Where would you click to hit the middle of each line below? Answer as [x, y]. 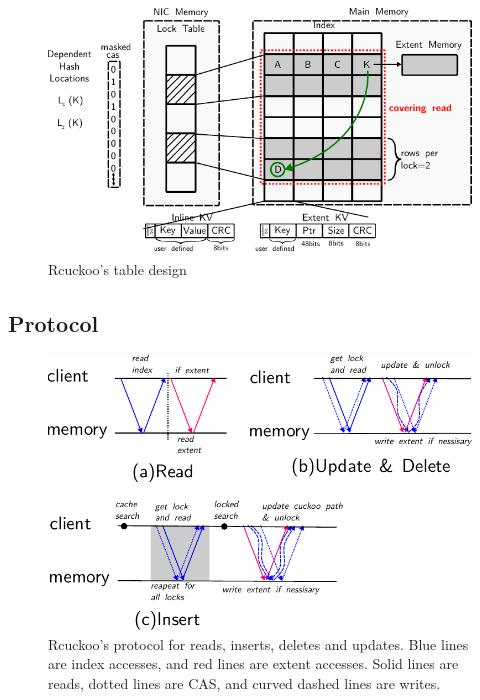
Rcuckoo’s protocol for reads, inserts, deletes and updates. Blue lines [258, 643]
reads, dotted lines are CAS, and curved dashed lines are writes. [244, 682]
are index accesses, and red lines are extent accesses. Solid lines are [253, 663]
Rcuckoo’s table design [117, 268]
